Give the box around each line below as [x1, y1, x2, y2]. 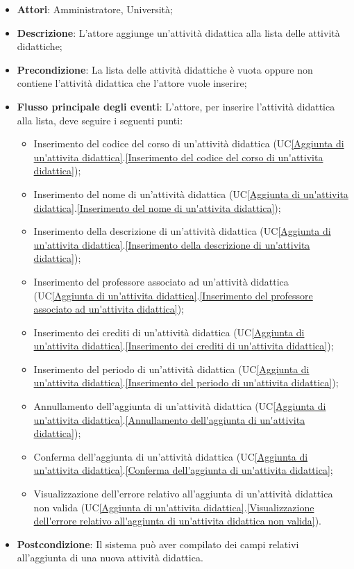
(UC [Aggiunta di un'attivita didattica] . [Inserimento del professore [33, 288, 313, 302]
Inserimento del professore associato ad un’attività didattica [33, 274, 289, 288]
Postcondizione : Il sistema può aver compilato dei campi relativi [17, 536, 299, 551]
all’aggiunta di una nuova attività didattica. [17, 550, 203, 565]
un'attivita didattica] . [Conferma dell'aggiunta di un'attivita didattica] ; [33, 463, 333, 477]
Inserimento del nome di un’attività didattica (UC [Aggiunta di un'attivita [33, 186, 348, 201]
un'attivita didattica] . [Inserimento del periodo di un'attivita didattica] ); [33, 375, 339, 390]
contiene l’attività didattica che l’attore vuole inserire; [17, 76, 247, 90]
